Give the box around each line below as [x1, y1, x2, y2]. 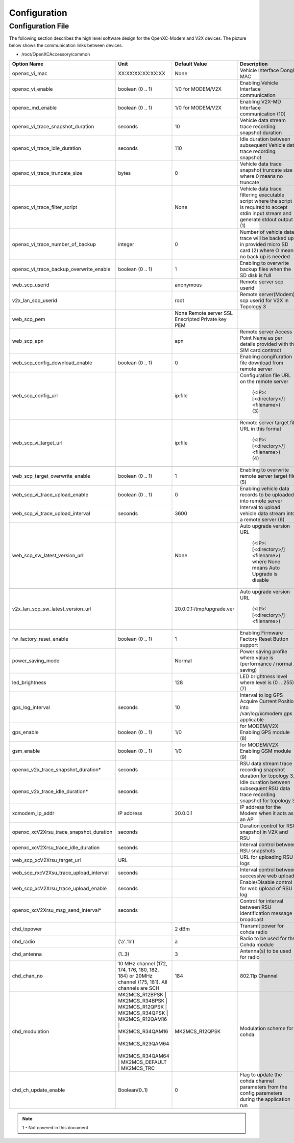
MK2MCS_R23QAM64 [118, 1040, 170, 1047]
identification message [240, 910, 293, 917]
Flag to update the [240, 1071, 282, 1078]
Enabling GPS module [240, 729, 290, 735]
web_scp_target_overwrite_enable [12, 472, 91, 479]
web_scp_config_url [12, 392, 58, 399]
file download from [240, 359, 284, 366]
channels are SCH [118, 984, 160, 991]
